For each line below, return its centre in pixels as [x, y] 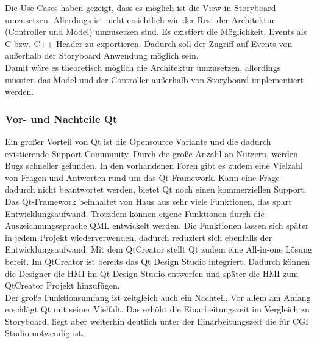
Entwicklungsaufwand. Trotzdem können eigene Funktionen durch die [135, 213]
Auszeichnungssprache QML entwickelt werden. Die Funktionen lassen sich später [157, 225]
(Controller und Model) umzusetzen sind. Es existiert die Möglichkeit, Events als [156, 31]
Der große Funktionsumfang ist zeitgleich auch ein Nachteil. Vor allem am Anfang [158, 297]
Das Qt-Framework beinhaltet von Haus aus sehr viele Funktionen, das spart [148, 201]
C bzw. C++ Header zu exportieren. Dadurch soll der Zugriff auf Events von [149, 43]
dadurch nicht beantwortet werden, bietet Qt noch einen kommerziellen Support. [156, 189]
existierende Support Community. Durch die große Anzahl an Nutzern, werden [151, 153]
